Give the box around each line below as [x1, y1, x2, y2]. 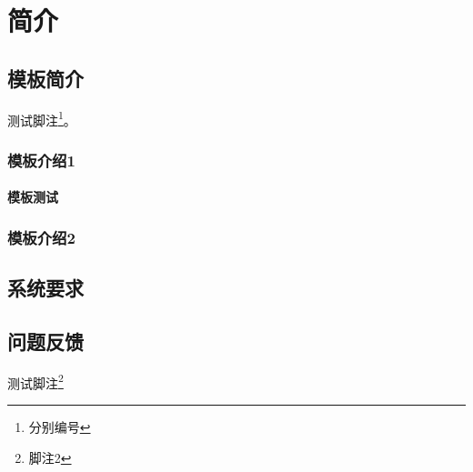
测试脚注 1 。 [7, 107, 76, 129]
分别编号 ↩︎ [28, 417, 91, 436]
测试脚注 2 [7, 370, 64, 392]
